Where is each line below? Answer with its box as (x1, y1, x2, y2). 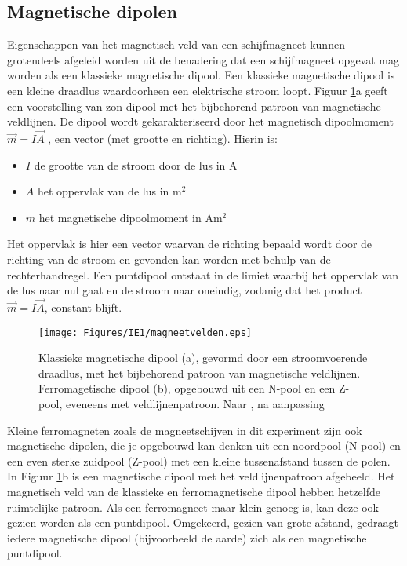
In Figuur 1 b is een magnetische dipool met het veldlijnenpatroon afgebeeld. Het (7, 468, 395, 484)
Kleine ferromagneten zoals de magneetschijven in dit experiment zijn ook (7, 422, 362, 438)
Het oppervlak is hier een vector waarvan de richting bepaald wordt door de (7, 236, 372, 252)
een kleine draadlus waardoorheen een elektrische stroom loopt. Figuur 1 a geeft (7, 82, 388, 98)
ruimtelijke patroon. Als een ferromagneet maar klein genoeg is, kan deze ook (7, 498, 379, 515)
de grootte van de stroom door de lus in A (34, 156, 238, 173)
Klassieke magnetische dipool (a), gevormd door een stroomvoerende (38, 349, 368, 366)
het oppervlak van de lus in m (37, 183, 182, 199)
